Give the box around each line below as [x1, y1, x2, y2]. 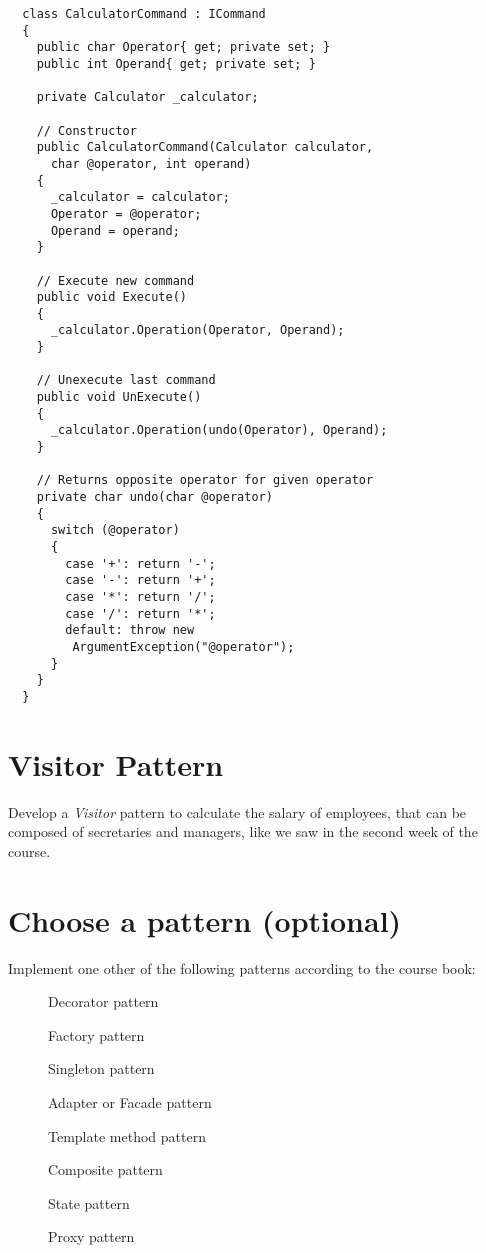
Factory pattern [48, 1024, 145, 1045]
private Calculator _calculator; [36, 90, 259, 105]
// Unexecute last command [36, 373, 216, 388]
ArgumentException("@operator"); [72, 639, 295, 654]
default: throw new [65, 623, 195, 638]
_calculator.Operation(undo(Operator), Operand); [50, 423, 388, 438]
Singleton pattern [48, 1058, 155, 1079]
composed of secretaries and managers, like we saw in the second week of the [8, 821, 478, 842]
